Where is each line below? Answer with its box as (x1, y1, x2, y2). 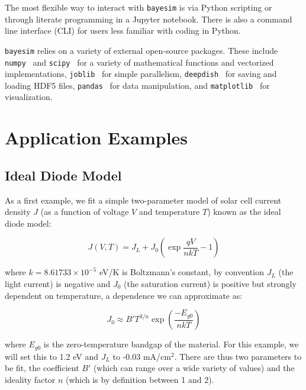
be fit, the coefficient (5, 362, 79, 374)
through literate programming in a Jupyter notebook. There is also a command (5, 12, 292, 25)
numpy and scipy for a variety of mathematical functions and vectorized (5, 56, 274, 68)
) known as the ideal (207, 205, 281, 218)
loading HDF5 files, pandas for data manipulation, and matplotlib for (5, 79, 270, 91)
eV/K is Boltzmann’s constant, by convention (99, 266, 264, 278)
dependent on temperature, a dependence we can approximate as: (5, 289, 243, 301)
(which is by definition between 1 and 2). (65, 373, 214, 385)
